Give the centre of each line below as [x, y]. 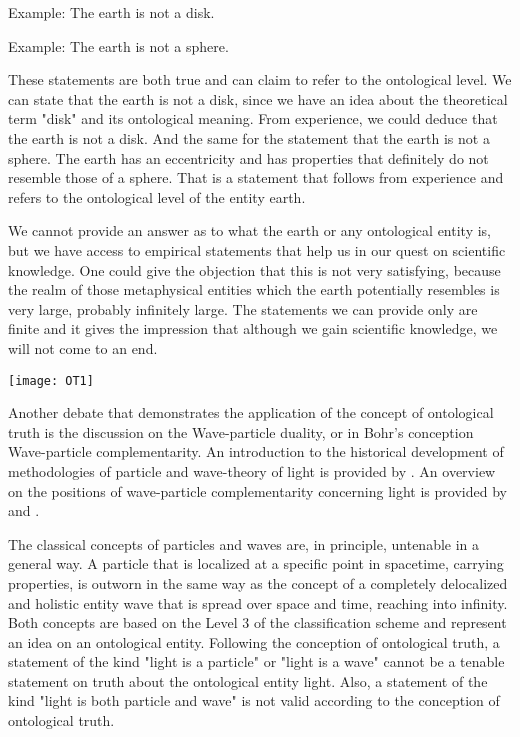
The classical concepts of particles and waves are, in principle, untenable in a [244, 543]
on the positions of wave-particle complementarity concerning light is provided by [257, 490]
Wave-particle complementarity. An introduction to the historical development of [256, 451]
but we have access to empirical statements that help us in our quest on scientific [257, 249]
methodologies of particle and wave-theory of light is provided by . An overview [252, 470]
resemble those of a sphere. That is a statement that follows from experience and [256, 177]
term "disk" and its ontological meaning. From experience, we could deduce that [253, 118]
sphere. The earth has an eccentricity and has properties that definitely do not [248, 157]
